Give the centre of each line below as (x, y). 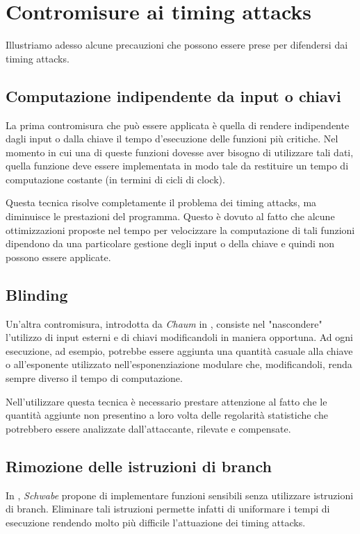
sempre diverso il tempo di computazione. (94, 378)
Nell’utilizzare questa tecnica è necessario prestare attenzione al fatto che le (166, 401)
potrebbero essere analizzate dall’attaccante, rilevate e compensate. (148, 428)
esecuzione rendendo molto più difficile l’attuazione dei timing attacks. (156, 522)
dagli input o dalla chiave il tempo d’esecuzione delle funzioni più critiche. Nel (172, 139)
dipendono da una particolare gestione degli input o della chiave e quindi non (170, 243)
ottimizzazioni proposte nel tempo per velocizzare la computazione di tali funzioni (180, 230)
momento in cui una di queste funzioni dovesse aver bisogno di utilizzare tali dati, (180, 152)
